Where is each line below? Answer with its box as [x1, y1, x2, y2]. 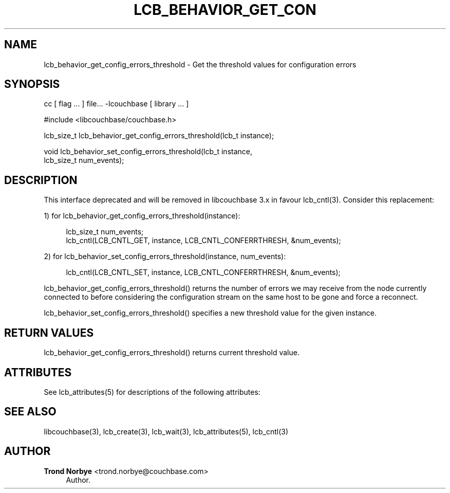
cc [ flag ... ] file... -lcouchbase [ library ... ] [44, 99, 189, 108]
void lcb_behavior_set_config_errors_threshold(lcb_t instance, [44, 147, 253, 156]
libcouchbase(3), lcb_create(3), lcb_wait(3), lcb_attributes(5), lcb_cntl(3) [44, 427, 289, 436]
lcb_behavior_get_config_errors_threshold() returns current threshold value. [44, 348, 299, 357]
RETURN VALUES [4, 326, 94, 339]
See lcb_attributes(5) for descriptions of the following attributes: [44, 387, 260, 396]
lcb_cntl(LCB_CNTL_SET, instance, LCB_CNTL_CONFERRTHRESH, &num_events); [66, 268, 341, 277]
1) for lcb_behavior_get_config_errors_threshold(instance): [44, 211, 240, 221]
